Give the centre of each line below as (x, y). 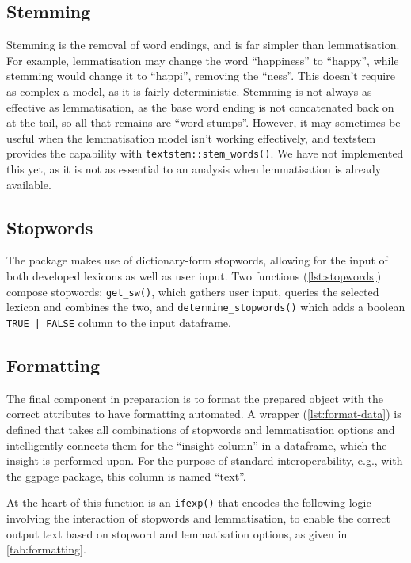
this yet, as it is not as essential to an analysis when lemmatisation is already (194, 169)
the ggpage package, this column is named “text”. (126, 476)
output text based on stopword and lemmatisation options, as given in (177, 533)
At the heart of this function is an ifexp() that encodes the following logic (189, 502)
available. (29, 184)
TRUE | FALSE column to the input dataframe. (119, 322)
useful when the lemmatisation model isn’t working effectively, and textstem (191, 137)
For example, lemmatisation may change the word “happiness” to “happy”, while (203, 60)
